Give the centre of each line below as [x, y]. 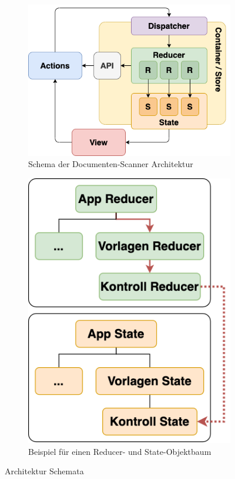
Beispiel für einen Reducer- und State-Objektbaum [120, 451]
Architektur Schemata [44, 471]
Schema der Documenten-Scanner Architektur [111, 164]
